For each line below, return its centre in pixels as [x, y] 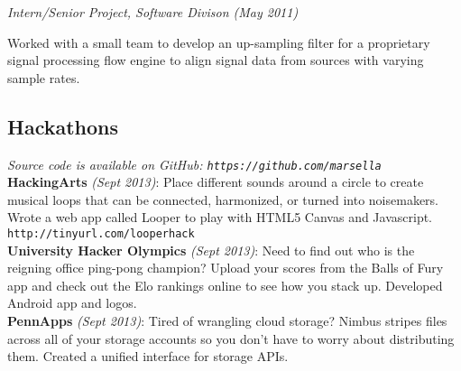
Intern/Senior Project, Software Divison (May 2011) [153, 12]
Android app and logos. [72, 303]
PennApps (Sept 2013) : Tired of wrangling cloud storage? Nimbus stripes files [227, 321]
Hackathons [63, 126]
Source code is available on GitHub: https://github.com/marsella [194, 164]
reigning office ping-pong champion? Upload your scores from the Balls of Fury [226, 268]
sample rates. [44, 77]
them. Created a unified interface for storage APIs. [148, 356]
